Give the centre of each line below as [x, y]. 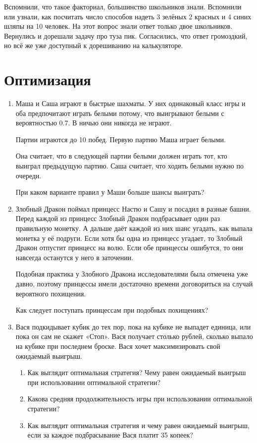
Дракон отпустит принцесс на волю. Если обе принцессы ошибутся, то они [129, 248]
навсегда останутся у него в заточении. [75, 257]
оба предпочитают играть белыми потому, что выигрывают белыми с [120, 113]
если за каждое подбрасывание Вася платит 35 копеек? [110, 435]
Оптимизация [48, 80]
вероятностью [36, 123]
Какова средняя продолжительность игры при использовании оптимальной [140, 399]
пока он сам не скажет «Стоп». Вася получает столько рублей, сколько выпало [134, 336]
